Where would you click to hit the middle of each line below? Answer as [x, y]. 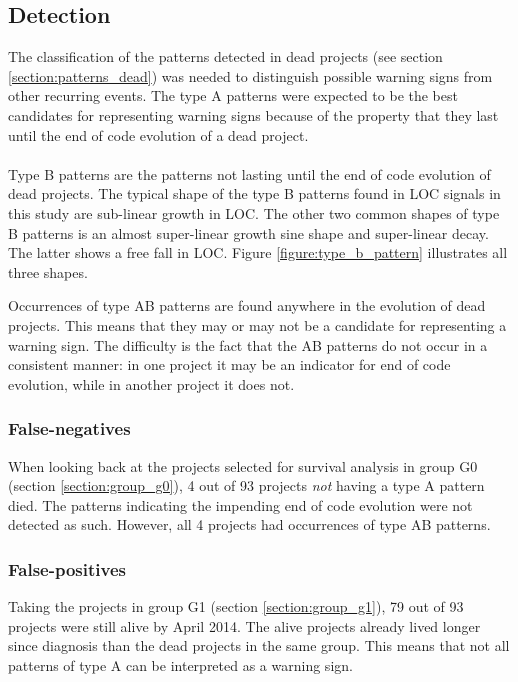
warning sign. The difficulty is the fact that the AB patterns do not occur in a [248, 344]
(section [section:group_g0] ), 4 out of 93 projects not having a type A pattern [246, 485]
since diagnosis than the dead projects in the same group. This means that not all [259, 645]
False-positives [67, 568]
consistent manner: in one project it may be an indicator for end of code [229, 364]
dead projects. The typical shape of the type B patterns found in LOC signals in [254, 193]
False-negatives [69, 428]
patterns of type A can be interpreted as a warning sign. [180, 664]
